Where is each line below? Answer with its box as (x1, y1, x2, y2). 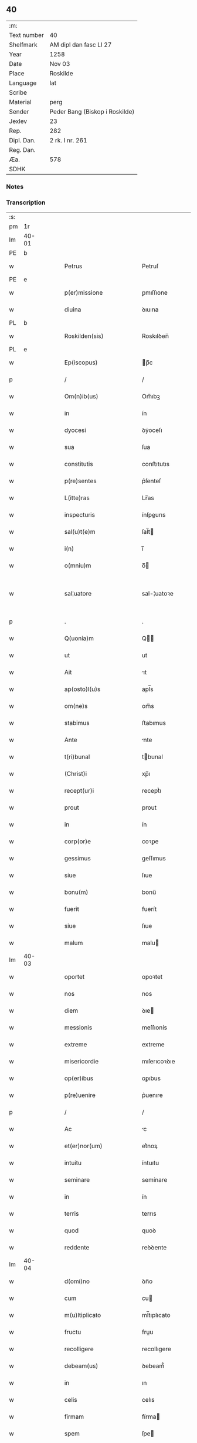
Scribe (9, 88, 28, 97)
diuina (64, 305, 81, 314)
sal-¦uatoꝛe (141, 590, 174, 598)
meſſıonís (141, 1023, 168, 1032)
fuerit (64, 905, 79, 913)
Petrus (64, 262, 83, 270)
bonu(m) (64, 888, 89, 896)
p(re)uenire (64, 1091, 96, 1099)
